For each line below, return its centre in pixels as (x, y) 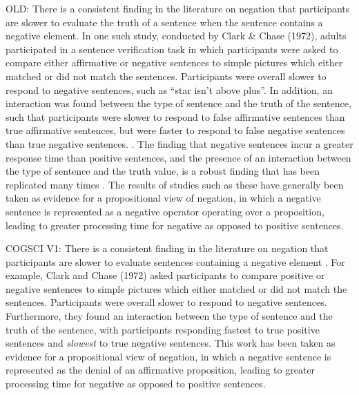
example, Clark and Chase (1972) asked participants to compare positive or (165, 275)
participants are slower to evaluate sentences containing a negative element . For (175, 261)
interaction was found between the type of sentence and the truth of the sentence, (178, 103)
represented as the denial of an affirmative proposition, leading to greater (161, 370)
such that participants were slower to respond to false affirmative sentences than (175, 116)
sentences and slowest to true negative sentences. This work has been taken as (171, 343)
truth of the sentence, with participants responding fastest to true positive (163, 329)
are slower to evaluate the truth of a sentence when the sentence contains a (164, 22)
